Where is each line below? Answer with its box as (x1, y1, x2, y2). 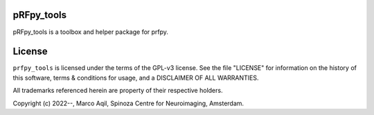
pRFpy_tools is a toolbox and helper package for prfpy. (12, 28, 169, 36)
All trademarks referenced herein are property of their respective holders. (12, 87, 223, 95)
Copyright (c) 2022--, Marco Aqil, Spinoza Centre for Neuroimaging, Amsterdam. (12, 99, 244, 107)
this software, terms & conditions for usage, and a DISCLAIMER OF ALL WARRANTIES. (12, 73, 259, 82)
